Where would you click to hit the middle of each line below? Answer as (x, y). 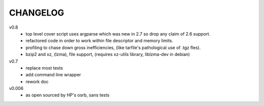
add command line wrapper (53, 75)
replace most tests (44, 68)
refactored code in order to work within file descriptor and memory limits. (99, 41)
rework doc (37, 81)
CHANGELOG (37, 13)
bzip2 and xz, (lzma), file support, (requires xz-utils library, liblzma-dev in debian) (108, 54)
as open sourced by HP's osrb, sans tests (67, 95)
